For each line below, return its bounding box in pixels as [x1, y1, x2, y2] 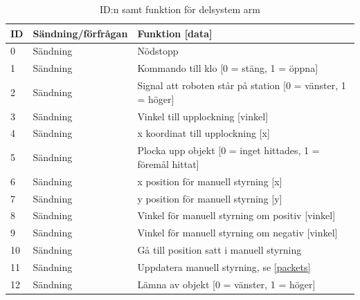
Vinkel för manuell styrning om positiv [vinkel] [137, 208, 336, 223]
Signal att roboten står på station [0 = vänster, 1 [137, 78, 346, 93]
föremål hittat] [137, 156, 199, 171]
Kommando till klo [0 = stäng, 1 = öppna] [137, 61, 318, 75]
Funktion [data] [137, 26, 213, 40]
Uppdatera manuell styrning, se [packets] [137, 259, 311, 274]
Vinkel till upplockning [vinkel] [137, 109, 269, 123]
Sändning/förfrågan [33, 26, 128, 40]
